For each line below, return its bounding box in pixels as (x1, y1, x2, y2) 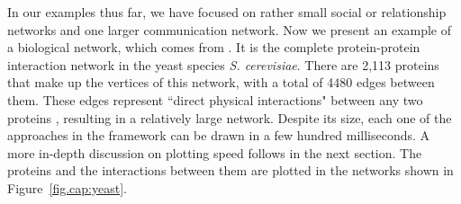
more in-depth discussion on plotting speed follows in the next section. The (7, 143, 422, 162)
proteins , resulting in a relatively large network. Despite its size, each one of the (7, 108, 452, 127)
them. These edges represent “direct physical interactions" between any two (7, 90, 423, 109)
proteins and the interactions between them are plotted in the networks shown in (7, 161, 454, 180)
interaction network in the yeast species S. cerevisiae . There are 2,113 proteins (7, 55, 439, 74)
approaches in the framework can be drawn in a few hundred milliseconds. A (7, 126, 430, 145)
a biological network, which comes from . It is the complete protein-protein (7, 38, 420, 57)
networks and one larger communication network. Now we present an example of (7, 20, 452, 39)
